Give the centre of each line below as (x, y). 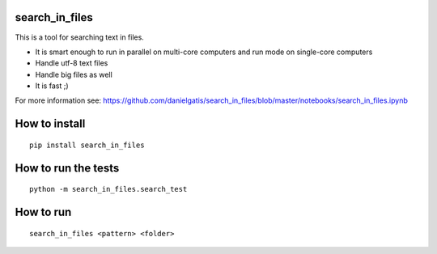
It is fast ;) (52, 86)
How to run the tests (67, 168)
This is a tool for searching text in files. (80, 37)
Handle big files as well (74, 74)
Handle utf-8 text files (72, 63)
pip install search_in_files (87, 145)
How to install (50, 124)
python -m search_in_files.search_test (108, 189)
